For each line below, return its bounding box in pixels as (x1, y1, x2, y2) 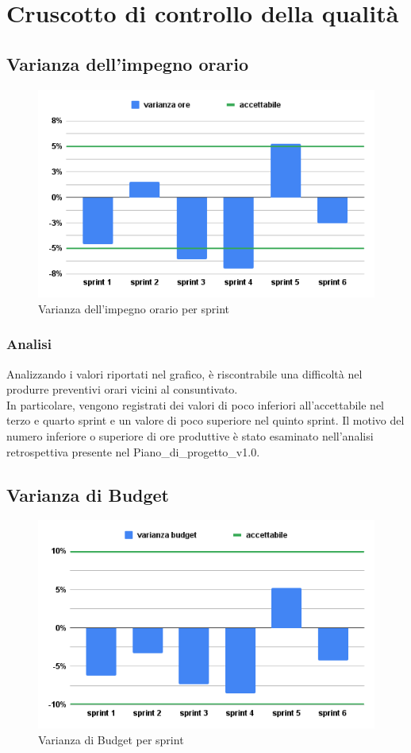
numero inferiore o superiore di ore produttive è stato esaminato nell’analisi (6, 428, 374, 444)
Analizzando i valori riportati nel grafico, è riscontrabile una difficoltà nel (6, 365, 363, 382)
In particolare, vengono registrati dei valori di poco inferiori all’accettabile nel (6, 396, 384, 413)
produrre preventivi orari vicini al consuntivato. (6, 381, 238, 398)
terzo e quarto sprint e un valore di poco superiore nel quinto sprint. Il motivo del (6, 412, 405, 429)
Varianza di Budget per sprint (38, 731, 184, 747)
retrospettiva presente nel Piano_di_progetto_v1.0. (6, 443, 260, 460)
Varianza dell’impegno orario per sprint (38, 300, 230, 316)
